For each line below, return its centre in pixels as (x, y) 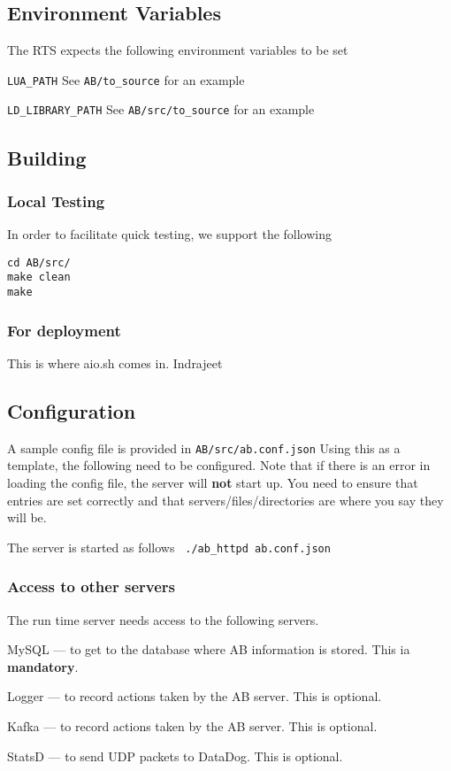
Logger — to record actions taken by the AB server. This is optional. (195, 696)
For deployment (64, 330)
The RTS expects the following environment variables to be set (178, 50)
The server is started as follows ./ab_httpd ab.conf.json (169, 547)
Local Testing (56, 200)
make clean (39, 278)
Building (47, 157)
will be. (27, 517)
